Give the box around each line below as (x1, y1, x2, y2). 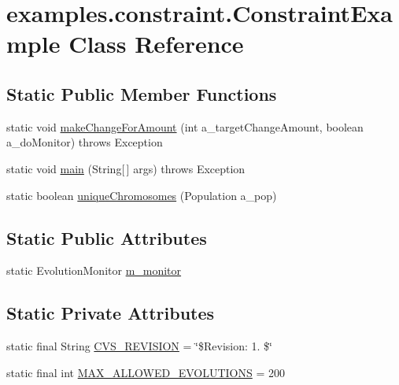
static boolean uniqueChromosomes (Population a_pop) (6, 187, 277, 203)
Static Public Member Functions (6, 81, 277, 106)
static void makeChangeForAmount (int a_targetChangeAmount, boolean (6, 118, 364, 135)
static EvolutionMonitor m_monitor (6, 262, 182, 279)
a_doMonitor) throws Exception (6, 134, 163, 150)
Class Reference (68, 28, 244, 60)
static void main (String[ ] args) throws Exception (6, 160, 246, 176)
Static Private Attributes (6, 301, 215, 325)
